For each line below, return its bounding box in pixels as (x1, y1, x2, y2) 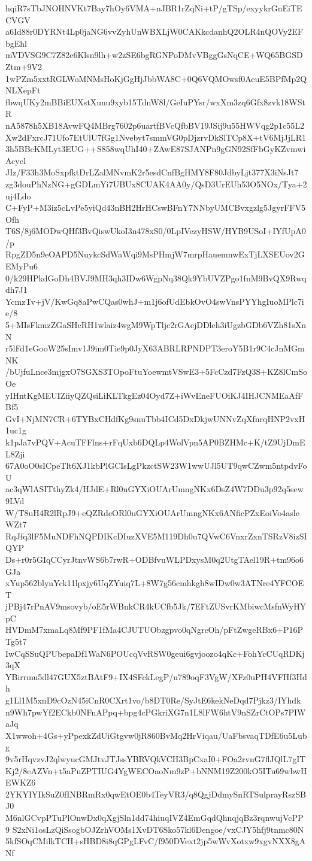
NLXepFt (5, 84, 41, 96)
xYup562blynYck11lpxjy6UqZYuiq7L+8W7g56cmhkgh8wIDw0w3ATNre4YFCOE (5, 577, 304, 589)
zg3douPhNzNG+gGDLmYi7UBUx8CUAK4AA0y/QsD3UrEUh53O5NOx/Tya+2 (5, 177, 307, 190)
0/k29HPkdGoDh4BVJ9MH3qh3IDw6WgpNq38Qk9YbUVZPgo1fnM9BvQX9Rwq (5, 271, 307, 284)
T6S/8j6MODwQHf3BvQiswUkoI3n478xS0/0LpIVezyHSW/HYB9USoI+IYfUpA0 (5, 225, 306, 237)
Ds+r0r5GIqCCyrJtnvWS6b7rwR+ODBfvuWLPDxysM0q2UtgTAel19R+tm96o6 (5, 553, 304, 565)
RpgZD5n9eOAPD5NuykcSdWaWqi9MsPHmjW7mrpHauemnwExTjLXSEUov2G (5, 248, 305, 260)
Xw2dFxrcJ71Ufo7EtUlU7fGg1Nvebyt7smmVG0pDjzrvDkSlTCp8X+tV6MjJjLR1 (5, 131, 307, 143)
